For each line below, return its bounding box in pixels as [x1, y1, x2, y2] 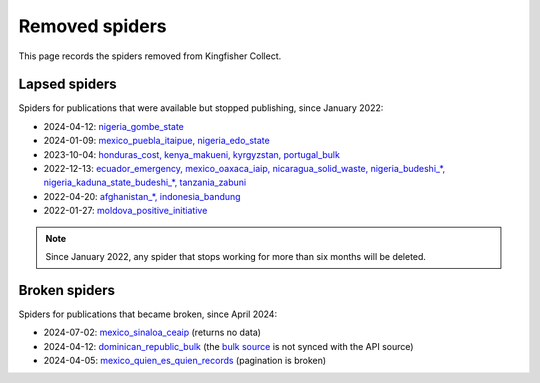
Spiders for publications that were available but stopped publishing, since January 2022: [18, 102, 384, 114]
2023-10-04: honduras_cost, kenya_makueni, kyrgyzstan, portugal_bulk [43, 148, 340, 160]
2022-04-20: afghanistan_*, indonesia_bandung [43, 190, 241, 202]
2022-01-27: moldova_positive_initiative [43, 205, 208, 217]
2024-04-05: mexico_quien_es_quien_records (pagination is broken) [43, 355, 327, 367]
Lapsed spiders [18, 76, 117, 93]
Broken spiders [18, 281, 115, 299]
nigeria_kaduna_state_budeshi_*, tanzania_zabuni [43, 176, 247, 189]
